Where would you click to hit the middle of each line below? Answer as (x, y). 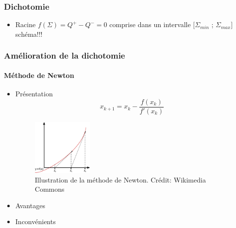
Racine (25, 24)
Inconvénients (35, 221)
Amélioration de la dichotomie (65, 55)
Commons (50, 189)
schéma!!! (29, 34)
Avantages (30, 205)
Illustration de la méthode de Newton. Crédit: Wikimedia (120, 179)
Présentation (34, 94)
